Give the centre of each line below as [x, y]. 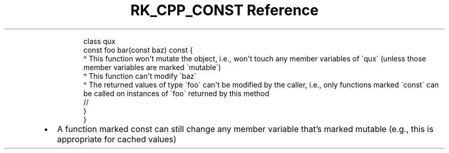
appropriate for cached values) [117, 139]
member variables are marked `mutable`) [152, 67]
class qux [99, 41]
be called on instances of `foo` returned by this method [176, 93]
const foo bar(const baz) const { [138, 50]
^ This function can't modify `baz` [140, 76]
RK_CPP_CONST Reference [224, 10]
